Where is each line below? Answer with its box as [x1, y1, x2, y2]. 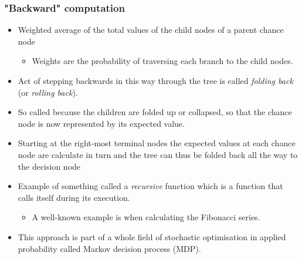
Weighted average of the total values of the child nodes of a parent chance [18, 23, 284, 36]
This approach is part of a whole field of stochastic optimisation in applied [18, 230, 286, 243]
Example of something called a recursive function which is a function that [18, 180, 283, 192]
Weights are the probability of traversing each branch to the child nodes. [32, 55, 293, 67]
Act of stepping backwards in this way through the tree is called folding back [18, 75, 293, 86]
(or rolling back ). [18, 86, 78, 98]
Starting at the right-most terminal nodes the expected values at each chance [18, 137, 296, 149]
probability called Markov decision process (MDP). [18, 242, 201, 254]
